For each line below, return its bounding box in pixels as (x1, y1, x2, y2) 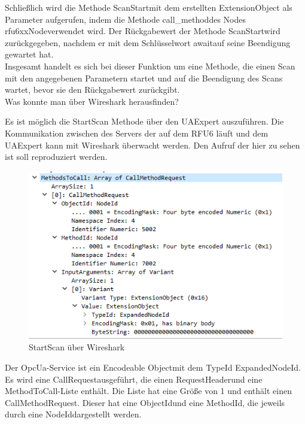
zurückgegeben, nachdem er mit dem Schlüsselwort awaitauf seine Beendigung (5, 36, 291, 49)
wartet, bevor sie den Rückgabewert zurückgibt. (5, 83, 180, 96)
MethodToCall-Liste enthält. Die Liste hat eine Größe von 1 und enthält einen (5, 384, 292, 397)
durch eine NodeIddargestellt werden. (5, 408, 142, 420)
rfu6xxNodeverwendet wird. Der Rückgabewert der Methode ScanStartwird (5, 25, 280, 37)
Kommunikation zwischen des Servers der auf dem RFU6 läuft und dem (5, 126, 269, 139)
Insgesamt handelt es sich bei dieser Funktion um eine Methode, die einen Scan (5, 59, 295, 72)
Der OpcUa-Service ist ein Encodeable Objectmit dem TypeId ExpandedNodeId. (5, 361, 301, 374)
